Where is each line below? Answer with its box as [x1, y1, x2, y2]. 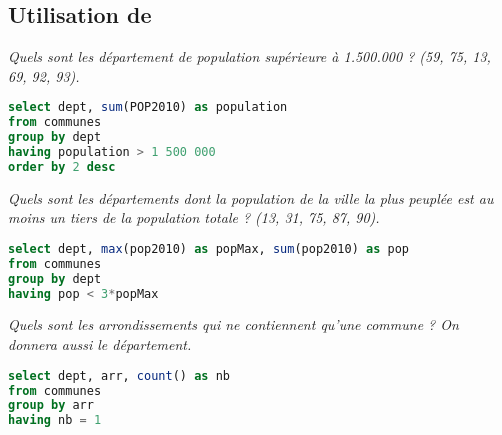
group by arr [8, 398, 94, 413]
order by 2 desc [8, 159, 116, 174]
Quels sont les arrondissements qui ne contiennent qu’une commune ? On [8, 314, 459, 335]
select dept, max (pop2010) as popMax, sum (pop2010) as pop [8, 241, 409, 256]
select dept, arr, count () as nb [8, 368, 230, 383]
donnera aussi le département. [8, 334, 192, 355]
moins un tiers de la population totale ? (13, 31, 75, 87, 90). [8, 207, 380, 228]
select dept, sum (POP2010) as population [8, 100, 288, 115]
